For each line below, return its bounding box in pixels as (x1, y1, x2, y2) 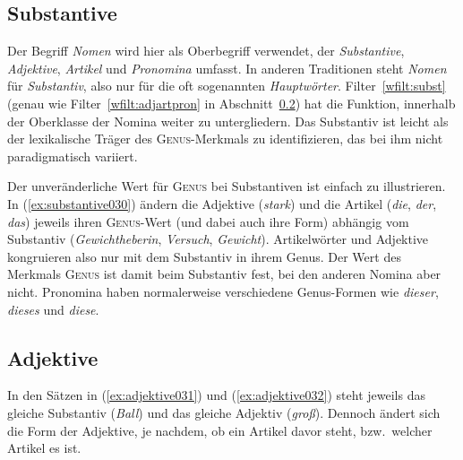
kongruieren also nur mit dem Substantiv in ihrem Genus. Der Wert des (7, 247, 401, 265)
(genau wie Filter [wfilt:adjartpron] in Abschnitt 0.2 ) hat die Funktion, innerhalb (7, 93, 456, 112)
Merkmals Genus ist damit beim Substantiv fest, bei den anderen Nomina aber (7, 265, 442, 283)
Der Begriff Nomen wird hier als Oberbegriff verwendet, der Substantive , (7, 41, 405, 60)
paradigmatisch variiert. (7, 146, 138, 165)
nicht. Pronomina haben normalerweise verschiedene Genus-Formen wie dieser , (7, 282, 439, 300)
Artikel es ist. (7, 438, 81, 457)
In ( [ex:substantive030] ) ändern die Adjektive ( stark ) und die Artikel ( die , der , (7, 194, 437, 213)
